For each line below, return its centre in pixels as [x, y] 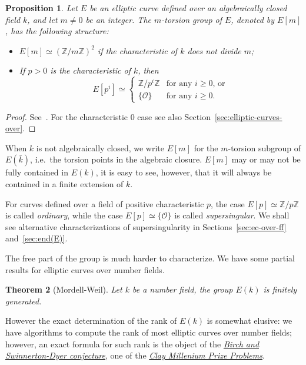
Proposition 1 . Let [41, 8]
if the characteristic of [137, 50]
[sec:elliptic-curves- [248, 116]
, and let [42, 19]
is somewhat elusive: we [250, 321]
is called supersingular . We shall [232, 215]
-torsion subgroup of [265, 147]
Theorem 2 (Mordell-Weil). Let [64, 289]
